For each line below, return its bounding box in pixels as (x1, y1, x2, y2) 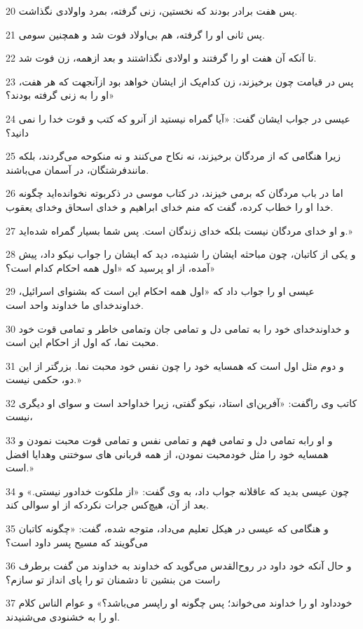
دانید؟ (6, 125, 29, 139)
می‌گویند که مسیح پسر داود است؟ (6, 534, 149, 549)
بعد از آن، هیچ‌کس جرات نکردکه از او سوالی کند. (6, 497, 209, 512)
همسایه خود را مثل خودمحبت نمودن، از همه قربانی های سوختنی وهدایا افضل (6, 446, 329, 461)
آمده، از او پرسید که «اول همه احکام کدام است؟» (6, 260, 215, 275)
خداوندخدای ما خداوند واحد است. (6, 297, 144, 312)
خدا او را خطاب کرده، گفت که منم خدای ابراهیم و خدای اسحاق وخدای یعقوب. (6, 199, 334, 214)
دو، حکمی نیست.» (6, 372, 81, 387)
